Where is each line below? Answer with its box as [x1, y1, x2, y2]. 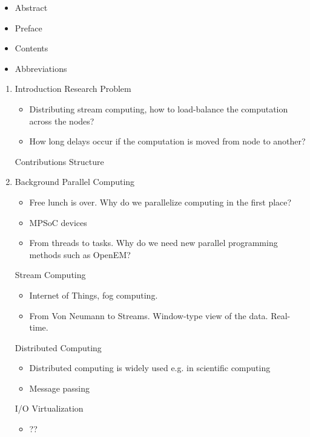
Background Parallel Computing [15, 175, 135, 188]
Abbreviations [15, 62, 67, 74]
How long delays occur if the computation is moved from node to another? [29, 135, 306, 147]
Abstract [15, 1, 48, 13]
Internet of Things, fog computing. [29, 288, 158, 301]
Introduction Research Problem [15, 82, 131, 95]
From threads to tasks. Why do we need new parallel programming [29, 236, 278, 249]
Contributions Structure [15, 155, 104, 167]
